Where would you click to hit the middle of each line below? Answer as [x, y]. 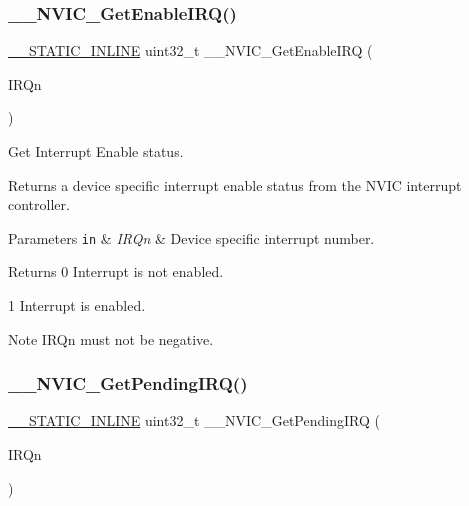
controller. [39, 204]
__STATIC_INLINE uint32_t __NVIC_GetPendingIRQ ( [194, 420]
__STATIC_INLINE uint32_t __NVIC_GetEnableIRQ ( [190, 50]
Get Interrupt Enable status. [96, 151]
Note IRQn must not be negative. [111, 338]
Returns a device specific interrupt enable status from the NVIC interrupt [235, 184]
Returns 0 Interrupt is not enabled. [116, 271]
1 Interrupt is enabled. [77, 305]
